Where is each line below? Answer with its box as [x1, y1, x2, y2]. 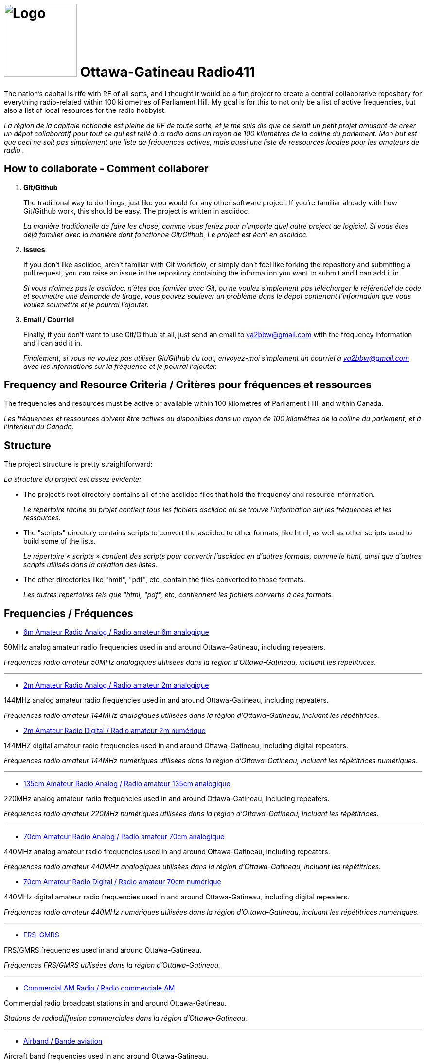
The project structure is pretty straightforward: [4, 460, 153, 469]
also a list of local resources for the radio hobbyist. [4, 106, 166, 114]
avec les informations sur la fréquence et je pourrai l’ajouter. [23, 362, 217, 370]
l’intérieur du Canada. [4, 422, 74, 431]
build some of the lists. [23, 537, 96, 546]
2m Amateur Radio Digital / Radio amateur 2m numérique [23, 726, 206, 735]
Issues [23, 245, 45, 254]
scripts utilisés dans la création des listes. [23, 560, 158, 569]
